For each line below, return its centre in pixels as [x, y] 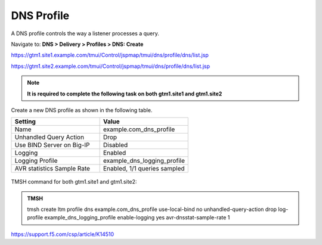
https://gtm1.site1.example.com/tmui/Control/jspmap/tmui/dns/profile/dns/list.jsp [110, 55]
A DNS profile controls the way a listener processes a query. [85, 33]
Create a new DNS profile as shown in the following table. [82, 110]
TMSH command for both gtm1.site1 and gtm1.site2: [74, 182]
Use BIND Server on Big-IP [52, 145]
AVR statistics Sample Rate [52, 169]
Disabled [115, 145]
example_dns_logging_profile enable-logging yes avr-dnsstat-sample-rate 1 [137, 218]
